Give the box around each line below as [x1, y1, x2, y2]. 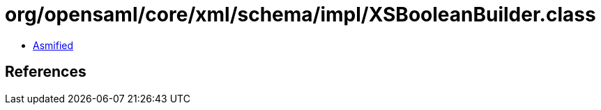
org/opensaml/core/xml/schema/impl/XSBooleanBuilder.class [5, 3, 596, 26]
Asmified [33, 39, 74, 51]
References [5, 63, 86, 81]
